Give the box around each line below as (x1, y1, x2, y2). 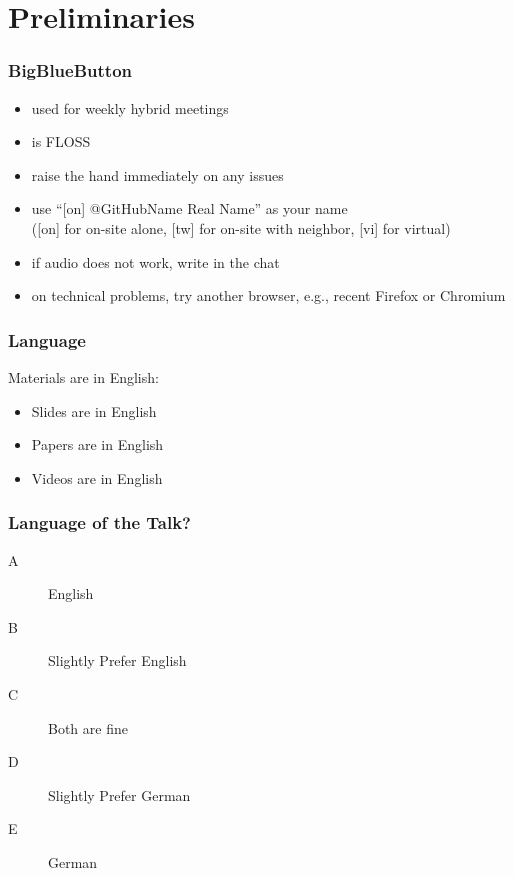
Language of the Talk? (8, 510, 191, 535)
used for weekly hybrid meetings (31, 97, 229, 118)
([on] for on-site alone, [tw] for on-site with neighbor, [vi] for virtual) (31, 217, 451, 238)
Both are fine (48, 717, 128, 738)
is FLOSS (31, 131, 91, 152)
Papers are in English (31, 434, 164, 455)
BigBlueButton (8, 58, 133, 83)
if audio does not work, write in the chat (31, 251, 280, 272)
